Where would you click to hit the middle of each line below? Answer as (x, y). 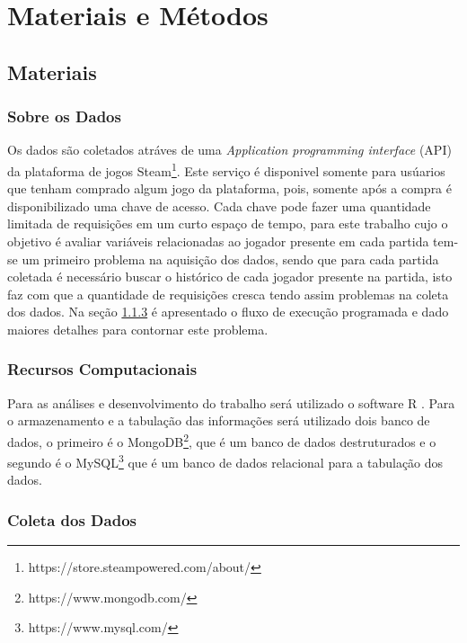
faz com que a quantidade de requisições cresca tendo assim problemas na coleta (228, 294)
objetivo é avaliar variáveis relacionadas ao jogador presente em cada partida (218, 241)
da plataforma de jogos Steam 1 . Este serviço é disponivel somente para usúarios (226, 169)
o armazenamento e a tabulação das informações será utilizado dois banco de (219, 420)
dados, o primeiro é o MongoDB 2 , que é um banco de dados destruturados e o (222, 440)
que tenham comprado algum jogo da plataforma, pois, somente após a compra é (229, 188)
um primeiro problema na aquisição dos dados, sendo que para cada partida (230, 259)
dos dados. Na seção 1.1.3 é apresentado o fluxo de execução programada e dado (228, 312)
